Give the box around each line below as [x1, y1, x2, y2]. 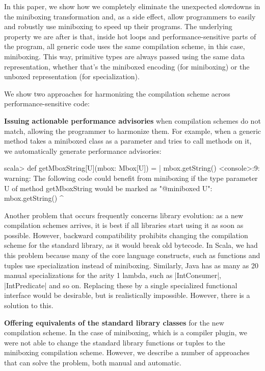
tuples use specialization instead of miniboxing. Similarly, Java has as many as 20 [4, 260, 258, 270]
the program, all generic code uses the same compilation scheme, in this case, [4, 41, 245, 52]
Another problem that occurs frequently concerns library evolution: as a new [4, 210, 244, 220]
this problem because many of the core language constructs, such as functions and [4, 250, 260, 261]
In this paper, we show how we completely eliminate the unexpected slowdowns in [4, 1, 260, 11]
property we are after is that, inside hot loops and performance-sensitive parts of [4, 31, 256, 41]
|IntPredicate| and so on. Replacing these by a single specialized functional [4, 280, 237, 290]
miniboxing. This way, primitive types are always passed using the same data [4, 51, 245, 61]
